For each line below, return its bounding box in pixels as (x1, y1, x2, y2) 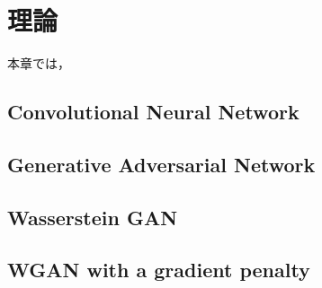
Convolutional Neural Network (7, 98, 300, 126)
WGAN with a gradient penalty (7, 256, 310, 284)
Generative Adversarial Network (7, 150, 316, 178)
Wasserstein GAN (7, 203, 178, 231)
